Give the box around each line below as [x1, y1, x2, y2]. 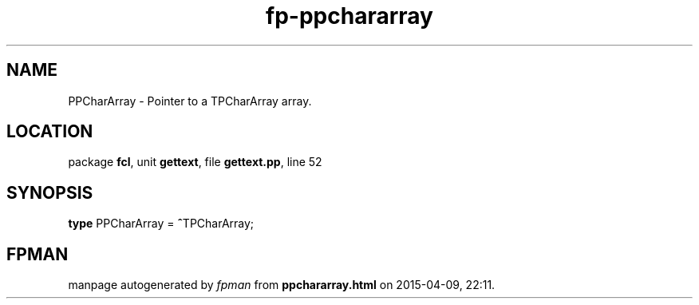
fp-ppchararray [266, 2, 433, 30]
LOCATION [6, 121, 93, 142]
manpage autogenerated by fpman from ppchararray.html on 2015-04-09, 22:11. [68, 278, 496, 292]
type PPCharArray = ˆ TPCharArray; [68, 216, 255, 231]
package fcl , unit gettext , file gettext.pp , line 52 [68, 155, 322, 169]
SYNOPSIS [6, 182, 93, 203]
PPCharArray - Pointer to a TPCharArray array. [68, 93, 312, 108]
